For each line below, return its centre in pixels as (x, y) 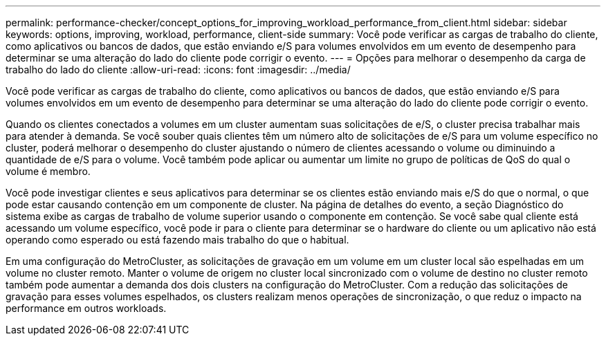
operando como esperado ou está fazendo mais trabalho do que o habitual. (177, 240)
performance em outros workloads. (86, 308)
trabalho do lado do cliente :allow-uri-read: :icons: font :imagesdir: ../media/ (178, 70)
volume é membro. (48, 171)
